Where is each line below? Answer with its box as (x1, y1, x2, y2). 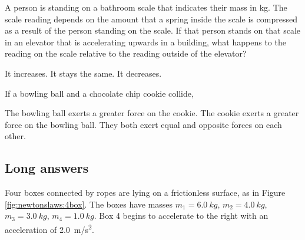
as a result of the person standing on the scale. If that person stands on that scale (5, 24, 301, 37)
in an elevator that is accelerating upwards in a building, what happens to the (5, 35, 286, 48)
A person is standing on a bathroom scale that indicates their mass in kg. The (5, 1, 287, 13)
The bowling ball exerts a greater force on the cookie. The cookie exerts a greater (5, 107, 299, 119)
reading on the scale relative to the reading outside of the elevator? (5, 47, 247, 60)
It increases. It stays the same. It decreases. (5, 67, 162, 79)
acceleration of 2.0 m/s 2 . (5, 221, 94, 235)
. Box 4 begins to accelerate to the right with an (94, 209, 268, 222)
